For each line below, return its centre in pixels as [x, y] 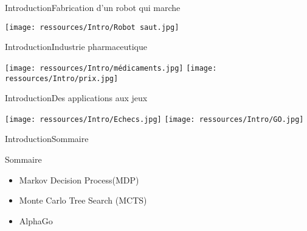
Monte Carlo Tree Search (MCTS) [83, 200]
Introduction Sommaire [47, 139]
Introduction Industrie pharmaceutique [76, 47]
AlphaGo [36, 220]
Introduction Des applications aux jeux [76, 98]
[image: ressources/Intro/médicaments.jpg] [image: [111, 68]
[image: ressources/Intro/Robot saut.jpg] [92, 27]
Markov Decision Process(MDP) [79, 179]
